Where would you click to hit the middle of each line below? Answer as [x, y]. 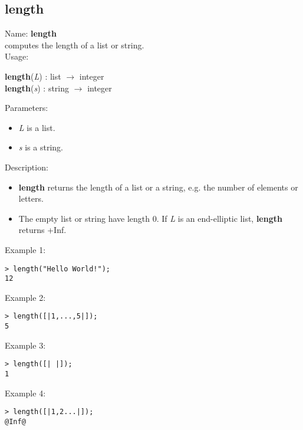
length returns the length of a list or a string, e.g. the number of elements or [158, 187]
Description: [27, 167]
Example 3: [25, 345]
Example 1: [25, 249]
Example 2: [25, 297]
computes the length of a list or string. [75, 45]
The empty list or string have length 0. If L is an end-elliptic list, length [150, 218]
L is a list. [37, 127]
